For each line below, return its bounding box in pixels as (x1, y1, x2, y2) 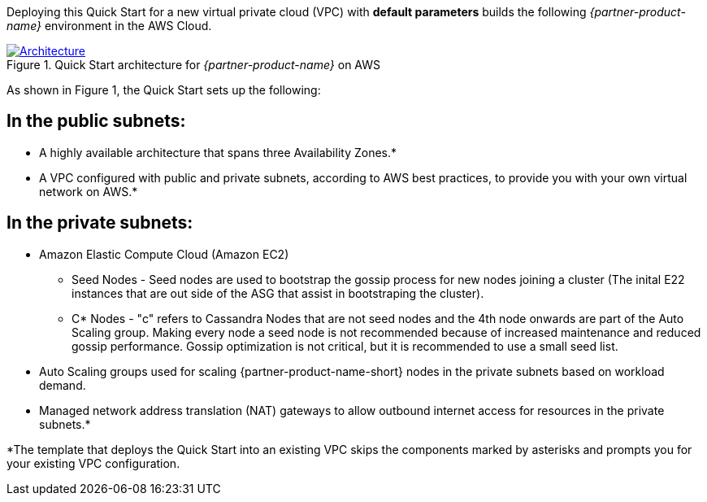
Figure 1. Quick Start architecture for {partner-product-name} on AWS (7, 58, 380, 72)
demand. (39, 378, 86, 392)
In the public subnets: (7, 111, 186, 132)
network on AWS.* (39, 184, 138, 199)
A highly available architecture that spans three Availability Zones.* (39, 145, 397, 159)
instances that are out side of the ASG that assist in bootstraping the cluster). (72, 286, 484, 300)
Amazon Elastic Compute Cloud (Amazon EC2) (39, 247, 289, 261)
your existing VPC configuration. (7, 456, 180, 470)
